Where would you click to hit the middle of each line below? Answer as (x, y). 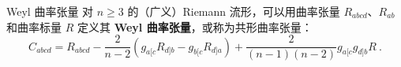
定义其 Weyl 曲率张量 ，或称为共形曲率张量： (195, 26)
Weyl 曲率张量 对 (50, 11)
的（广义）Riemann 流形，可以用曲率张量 (234, 11)
